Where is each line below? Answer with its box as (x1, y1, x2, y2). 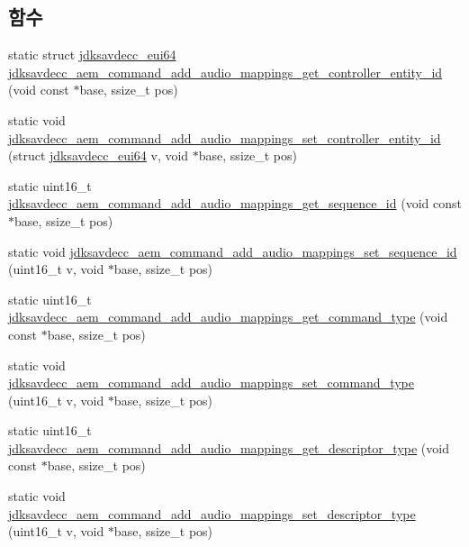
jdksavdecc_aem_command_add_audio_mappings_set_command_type (8, 373, 414, 392)
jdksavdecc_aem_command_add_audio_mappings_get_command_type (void (8, 307, 448, 326)
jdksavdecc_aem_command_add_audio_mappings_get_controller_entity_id (8, 62, 443, 81)
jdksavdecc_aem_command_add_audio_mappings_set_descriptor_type (8, 504, 416, 523)
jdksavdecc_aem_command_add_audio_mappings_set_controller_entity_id (8, 128, 441, 147)
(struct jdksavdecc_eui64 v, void (8, 146, 189, 165)
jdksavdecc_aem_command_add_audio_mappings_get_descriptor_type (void (8, 438, 449, 457)
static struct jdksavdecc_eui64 (8, 45, 176, 64)
